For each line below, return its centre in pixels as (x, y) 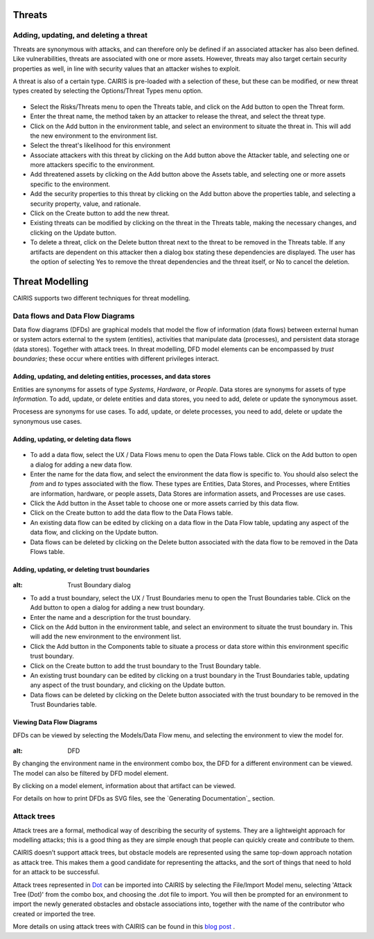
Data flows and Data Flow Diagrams (74, 316)
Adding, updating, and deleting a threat (80, 35)
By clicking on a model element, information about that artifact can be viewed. (124, 786)
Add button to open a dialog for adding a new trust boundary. (117, 608)
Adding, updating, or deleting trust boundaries (81, 570)
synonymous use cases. (47, 421)
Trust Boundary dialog (99, 585)
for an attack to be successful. (56, 872)
